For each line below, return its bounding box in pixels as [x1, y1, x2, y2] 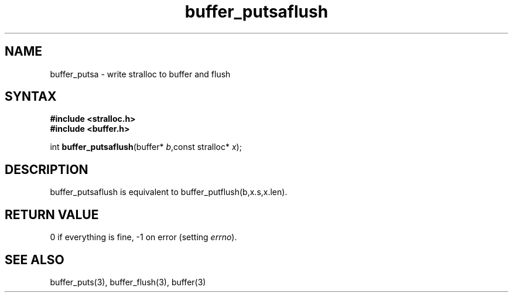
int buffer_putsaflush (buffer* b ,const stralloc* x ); [50, 142, 242, 152]
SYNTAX [5, 89, 57, 104]
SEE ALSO [5, 252, 64, 267]
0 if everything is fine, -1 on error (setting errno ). [50, 232, 237, 243]
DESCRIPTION [5, 162, 88, 177]
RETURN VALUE [5, 207, 99, 222]
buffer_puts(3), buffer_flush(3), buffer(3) [50, 276, 206, 287]
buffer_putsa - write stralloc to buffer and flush [50, 69, 231, 79]
